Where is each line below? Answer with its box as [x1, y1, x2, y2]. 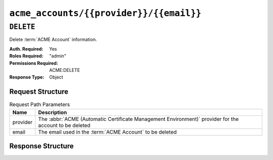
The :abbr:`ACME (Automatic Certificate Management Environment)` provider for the [38, 115, 239, 123]
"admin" [49, 53, 67, 59]
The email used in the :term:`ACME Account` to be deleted [38, 128, 177, 135]
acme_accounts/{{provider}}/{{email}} [9, 8, 202, 19]
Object [49, 74, 63, 81]
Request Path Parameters [9, 101, 70, 108]
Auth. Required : [9, 46, 43, 52]
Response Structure [9, 142, 74, 150]
